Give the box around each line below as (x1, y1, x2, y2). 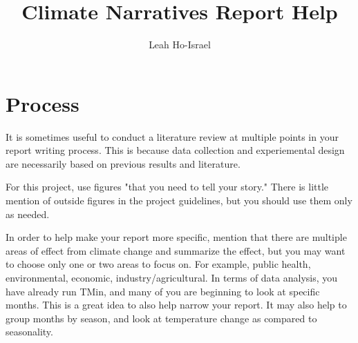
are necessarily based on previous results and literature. (6, 156, 241, 170)
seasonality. (6, 324, 53, 339)
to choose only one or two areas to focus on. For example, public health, (6, 257, 311, 271)
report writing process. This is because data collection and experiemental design (6, 143, 345, 157)
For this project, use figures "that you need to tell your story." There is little (6, 179, 329, 194)
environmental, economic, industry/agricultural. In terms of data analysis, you (6, 271, 338, 284)
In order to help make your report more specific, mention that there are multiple (6, 230, 347, 244)
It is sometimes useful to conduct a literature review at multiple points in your (6, 129, 339, 144)
